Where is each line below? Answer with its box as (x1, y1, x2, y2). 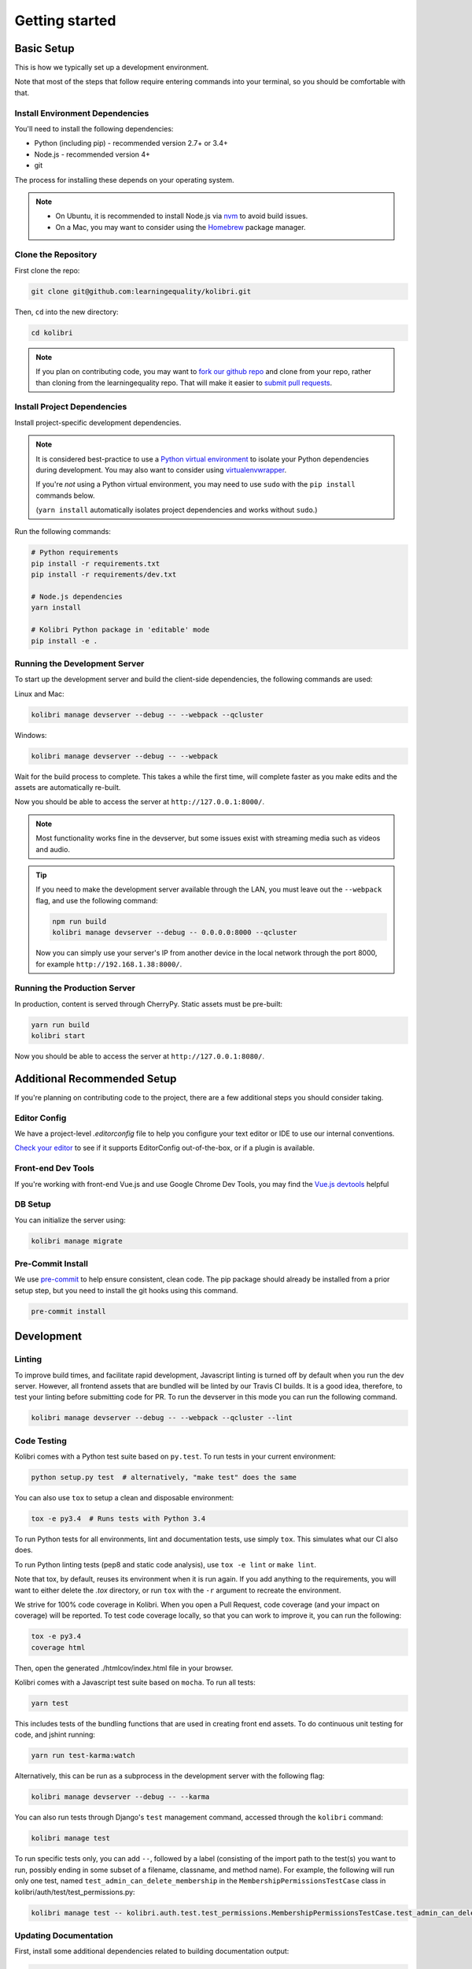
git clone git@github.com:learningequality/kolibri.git (31, 287, 252, 295)
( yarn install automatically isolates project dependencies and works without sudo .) (35, 505, 318, 515)
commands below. (35, 491, 95, 500)
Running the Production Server (14, 983, 135, 994)
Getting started (14, 12, 116, 29)
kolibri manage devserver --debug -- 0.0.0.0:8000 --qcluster (52, 928, 297, 937)
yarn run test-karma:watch (31, 1751, 135, 1760)
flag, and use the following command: (35, 896, 158, 905)
